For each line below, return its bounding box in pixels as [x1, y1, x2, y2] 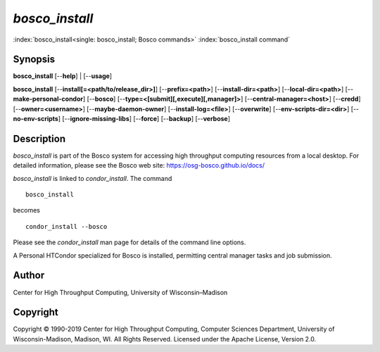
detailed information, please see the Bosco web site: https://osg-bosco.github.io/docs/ [13, 161, 265, 170]
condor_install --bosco [25, 222, 108, 230]
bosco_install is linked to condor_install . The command [13, 174, 172, 182]
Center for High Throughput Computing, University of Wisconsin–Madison [13, 288, 228, 296]
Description [13, 132, 66, 144]
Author [13, 270, 45, 282]
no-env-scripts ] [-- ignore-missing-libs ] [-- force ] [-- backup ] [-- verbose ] [13, 115, 231, 123]
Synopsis [13, 54, 56, 65]
